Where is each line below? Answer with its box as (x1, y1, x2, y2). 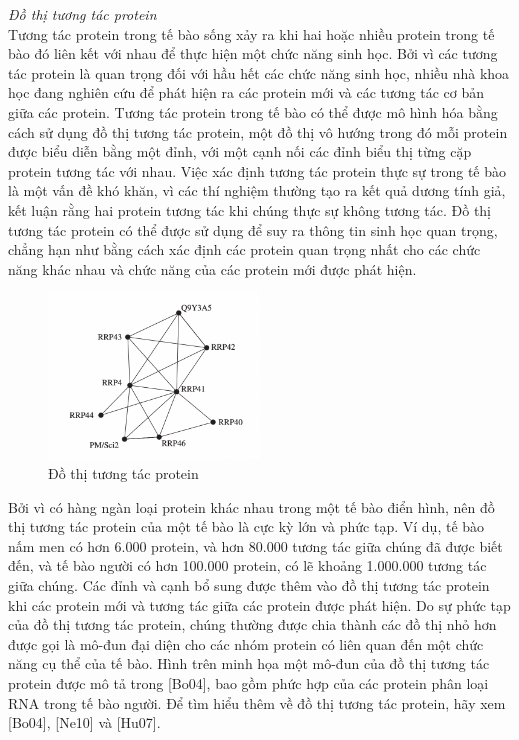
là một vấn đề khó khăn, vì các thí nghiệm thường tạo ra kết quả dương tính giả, (8, 180, 506, 201)
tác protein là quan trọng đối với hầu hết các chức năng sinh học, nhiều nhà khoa (8, 62, 510, 83)
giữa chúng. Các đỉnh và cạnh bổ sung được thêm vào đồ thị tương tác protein (8, 574, 490, 595)
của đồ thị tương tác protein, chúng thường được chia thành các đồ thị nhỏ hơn (8, 614, 497, 635)
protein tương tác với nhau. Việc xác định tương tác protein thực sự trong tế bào (8, 160, 507, 181)
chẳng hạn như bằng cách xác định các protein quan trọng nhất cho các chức (8, 239, 481, 260)
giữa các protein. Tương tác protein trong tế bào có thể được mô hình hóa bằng (8, 101, 498, 122)
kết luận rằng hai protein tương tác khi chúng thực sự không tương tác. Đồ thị (8, 199, 492, 220)
